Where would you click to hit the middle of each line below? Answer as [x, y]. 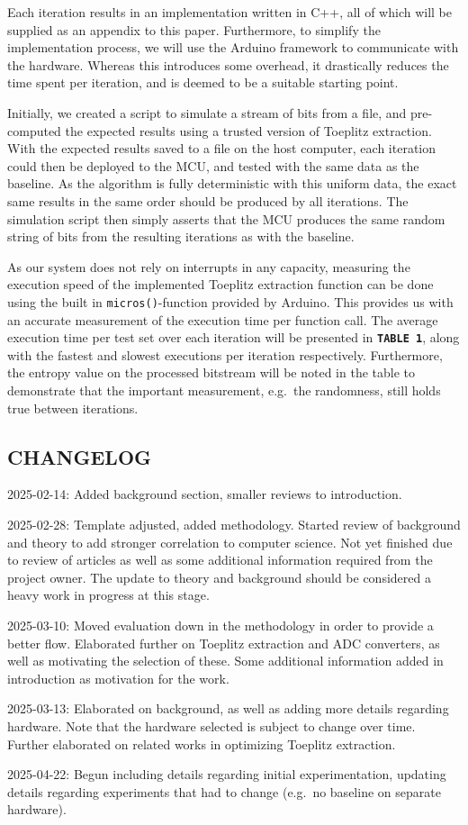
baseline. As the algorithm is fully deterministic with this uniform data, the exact [232, 183]
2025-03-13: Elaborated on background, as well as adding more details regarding [228, 708]
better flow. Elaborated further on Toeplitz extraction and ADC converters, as [224, 643]
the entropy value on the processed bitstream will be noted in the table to [211, 372]
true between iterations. [73, 408]
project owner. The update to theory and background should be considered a [219, 577]
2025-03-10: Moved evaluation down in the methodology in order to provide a [220, 625]
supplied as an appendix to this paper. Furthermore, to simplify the [194, 29]
